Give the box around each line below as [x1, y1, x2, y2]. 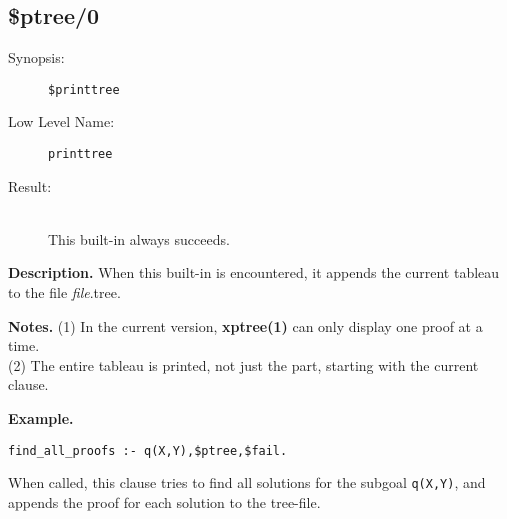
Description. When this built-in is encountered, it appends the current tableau [8, 262, 500, 283]
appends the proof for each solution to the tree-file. [8, 491, 321, 512]
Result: [8, 175, 52, 196]
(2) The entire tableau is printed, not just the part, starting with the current [8, 354, 479, 375]
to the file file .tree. [8, 282, 121, 303]
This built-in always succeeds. [48, 228, 230, 249]
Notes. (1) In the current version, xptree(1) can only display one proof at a [8, 315, 483, 336]
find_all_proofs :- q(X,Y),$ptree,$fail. [8, 443, 288, 458]
